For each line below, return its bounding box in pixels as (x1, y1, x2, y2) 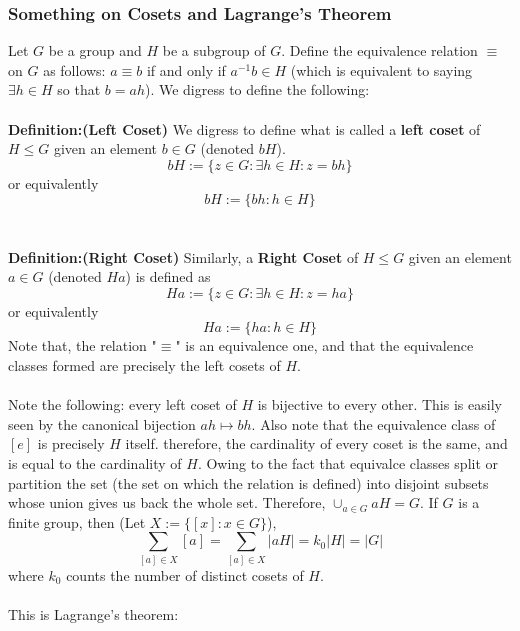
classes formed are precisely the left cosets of (8, 354, 281, 375)
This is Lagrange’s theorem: (8, 603, 179, 624)
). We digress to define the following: (144, 79, 370, 100)
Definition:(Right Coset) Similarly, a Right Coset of (8, 246, 359, 267)
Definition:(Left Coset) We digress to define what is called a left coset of (8, 118, 481, 139)
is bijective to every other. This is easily (257, 394, 502, 415)
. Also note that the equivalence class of (251, 413, 496, 434)
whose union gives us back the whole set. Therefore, (8, 492, 326, 513)
